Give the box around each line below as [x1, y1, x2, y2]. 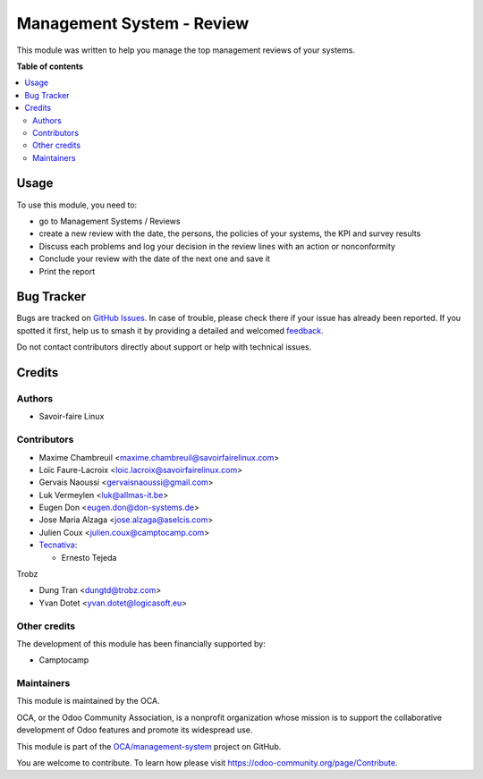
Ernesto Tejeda [61, 552, 117, 563]
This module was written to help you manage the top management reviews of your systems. [16, 45, 355, 55]
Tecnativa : [38, 539, 78, 550]
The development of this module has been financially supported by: [16, 638, 266, 648]
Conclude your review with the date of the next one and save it [38, 253, 270, 264]
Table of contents [16, 61, 84, 72]
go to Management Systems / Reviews [38, 216, 181, 226]
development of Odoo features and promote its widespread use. [16, 724, 253, 735]
